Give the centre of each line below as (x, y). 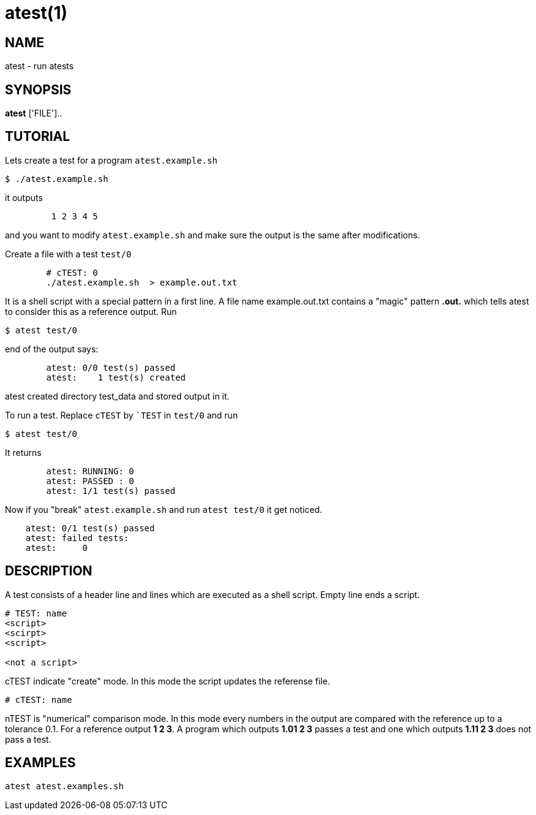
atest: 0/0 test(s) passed (111, 367)
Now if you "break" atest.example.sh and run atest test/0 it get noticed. (164, 509)
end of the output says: (52, 349)
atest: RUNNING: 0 (90, 471)
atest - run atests (40, 66)
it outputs (24, 197)
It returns (23, 452)
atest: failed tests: (77, 538)
